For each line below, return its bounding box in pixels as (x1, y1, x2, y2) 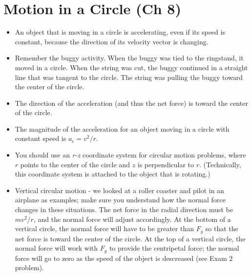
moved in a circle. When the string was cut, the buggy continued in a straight (15, 62, 248, 72)
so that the (205, 223, 238, 234)
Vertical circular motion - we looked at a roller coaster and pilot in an (15, 185, 224, 195)
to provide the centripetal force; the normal (109, 243, 239, 253)
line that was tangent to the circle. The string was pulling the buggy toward (15, 72, 243, 82)
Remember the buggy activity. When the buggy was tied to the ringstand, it (15, 53, 244, 63)
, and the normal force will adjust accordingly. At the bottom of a (33, 214, 231, 224)
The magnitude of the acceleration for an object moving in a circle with (15, 123, 230, 134)
